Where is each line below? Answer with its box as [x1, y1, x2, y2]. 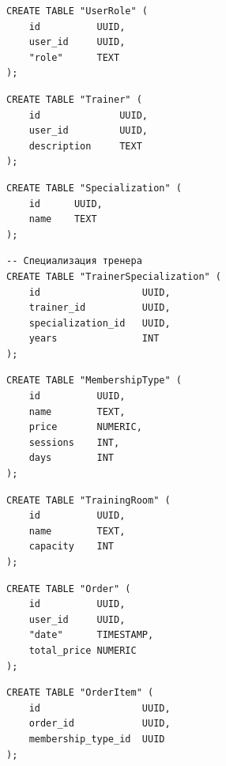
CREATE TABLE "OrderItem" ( [6, 687, 154, 699]
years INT [28, 333, 160, 345]
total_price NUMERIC [28, 644, 137, 656]
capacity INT [28, 541, 115, 553]
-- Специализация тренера [6, 255, 142, 267]
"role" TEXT [28, 51, 120, 63]
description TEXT [28, 140, 142, 152]
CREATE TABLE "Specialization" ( [6, 182, 182, 194]
